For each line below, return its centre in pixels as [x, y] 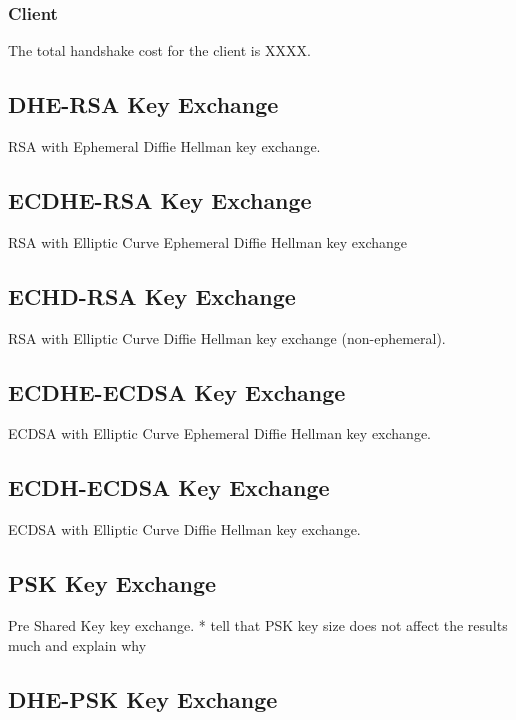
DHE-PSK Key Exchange [143, 698]
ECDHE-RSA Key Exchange [160, 200]
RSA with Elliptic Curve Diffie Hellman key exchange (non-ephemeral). [227, 337]
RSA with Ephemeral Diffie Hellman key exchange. [164, 146]
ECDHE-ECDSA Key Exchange [177, 391]
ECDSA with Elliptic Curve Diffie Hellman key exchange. [184, 529]
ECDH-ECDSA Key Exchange [169, 487]
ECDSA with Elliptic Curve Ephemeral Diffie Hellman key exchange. [219, 433]
